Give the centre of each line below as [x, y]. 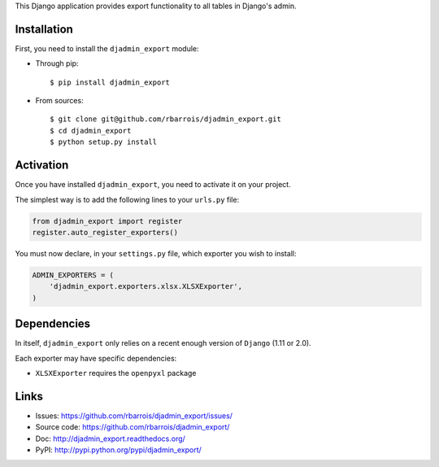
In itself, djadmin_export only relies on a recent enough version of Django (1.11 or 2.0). [163, 343]
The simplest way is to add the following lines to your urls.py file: [127, 199]
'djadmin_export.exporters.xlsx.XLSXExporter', [146, 286]
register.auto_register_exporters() [105, 232]
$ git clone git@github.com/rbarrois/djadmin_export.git [166, 119]
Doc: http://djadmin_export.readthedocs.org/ [111, 439]
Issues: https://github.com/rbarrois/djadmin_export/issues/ [134, 416]
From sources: [60, 101]
